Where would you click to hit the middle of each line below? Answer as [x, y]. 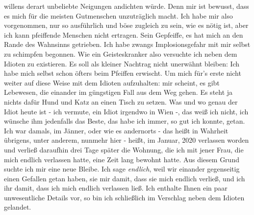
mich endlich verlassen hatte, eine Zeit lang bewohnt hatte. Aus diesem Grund [122, 159]
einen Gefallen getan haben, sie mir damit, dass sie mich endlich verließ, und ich [125, 178]
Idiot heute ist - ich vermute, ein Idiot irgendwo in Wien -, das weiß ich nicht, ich [126, 111]
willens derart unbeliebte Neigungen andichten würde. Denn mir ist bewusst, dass [127, 6]
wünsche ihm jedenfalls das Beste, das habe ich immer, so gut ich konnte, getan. [125, 121]
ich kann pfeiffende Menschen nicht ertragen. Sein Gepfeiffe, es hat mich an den [124, 34]
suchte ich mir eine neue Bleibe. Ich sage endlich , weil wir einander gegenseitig [122, 169]
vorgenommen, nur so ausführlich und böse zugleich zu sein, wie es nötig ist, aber [126, 25]
